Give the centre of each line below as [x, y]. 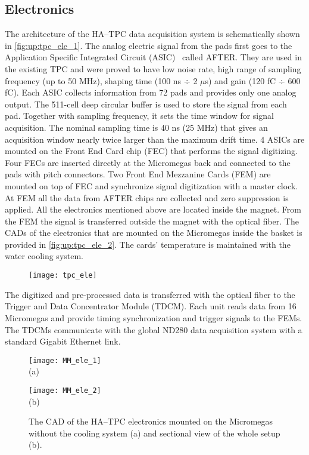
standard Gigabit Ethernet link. [63, 341]
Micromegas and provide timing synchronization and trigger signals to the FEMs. [154, 317]
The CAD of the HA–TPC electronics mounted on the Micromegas [151, 421]
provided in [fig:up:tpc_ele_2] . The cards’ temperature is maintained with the [148, 244]
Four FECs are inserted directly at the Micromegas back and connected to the [148, 162]
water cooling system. [44, 256]
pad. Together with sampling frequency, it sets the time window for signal [139, 116]
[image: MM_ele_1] [65, 360]
